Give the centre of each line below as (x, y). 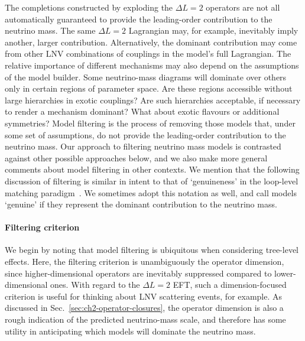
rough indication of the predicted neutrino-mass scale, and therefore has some (145, 319)
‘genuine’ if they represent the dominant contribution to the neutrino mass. (141, 204)
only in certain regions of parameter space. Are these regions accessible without (149, 88)
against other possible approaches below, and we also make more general (136, 157)
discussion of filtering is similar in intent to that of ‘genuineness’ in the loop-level (152, 181)
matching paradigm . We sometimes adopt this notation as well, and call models (151, 192)
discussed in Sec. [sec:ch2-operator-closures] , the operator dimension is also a (144, 308)
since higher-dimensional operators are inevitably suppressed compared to (138, 273)
